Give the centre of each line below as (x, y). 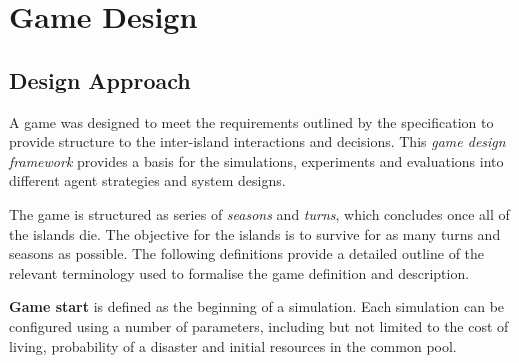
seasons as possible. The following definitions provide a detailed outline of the (247, 253)
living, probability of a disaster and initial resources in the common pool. (233, 345)
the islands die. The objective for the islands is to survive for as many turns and (255, 233)
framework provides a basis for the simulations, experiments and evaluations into (256, 160)
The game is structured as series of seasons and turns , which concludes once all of (259, 213)
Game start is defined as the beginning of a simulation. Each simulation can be (257, 306)
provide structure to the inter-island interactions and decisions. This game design (257, 141)
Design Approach (100, 79)
